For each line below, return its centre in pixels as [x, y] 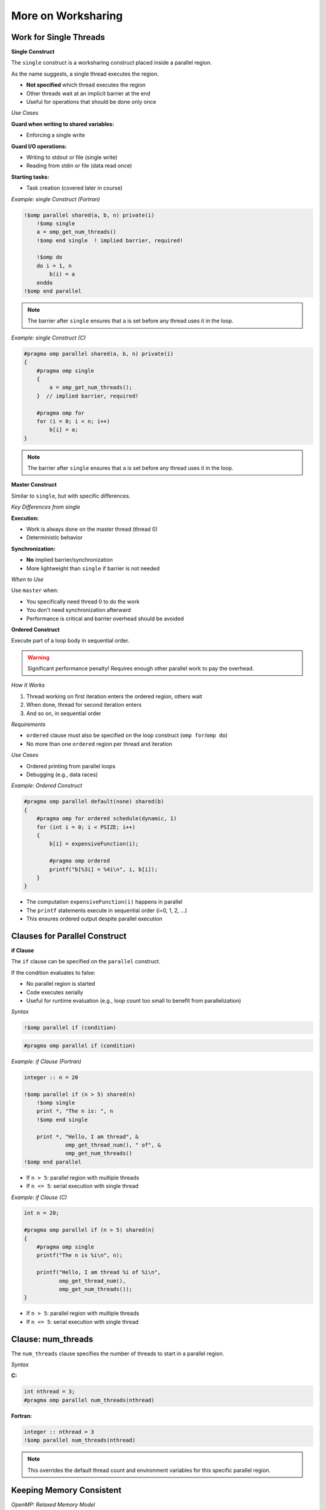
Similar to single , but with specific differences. [71, 496]
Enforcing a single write [56, 135]
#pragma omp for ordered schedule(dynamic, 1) [107, 819]
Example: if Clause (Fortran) [46, 1061]
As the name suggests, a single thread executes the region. [85, 74]
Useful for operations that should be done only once [91, 102]
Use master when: [35, 590]
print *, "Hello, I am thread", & [88, 1136]
